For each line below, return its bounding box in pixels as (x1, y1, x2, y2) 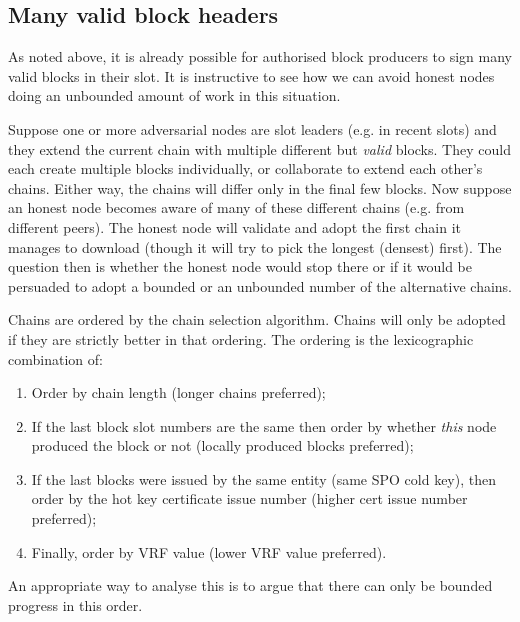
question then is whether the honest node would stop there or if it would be (8, 256, 472, 277)
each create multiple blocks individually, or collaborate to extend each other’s (8, 158, 483, 179)
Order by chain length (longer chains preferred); (31, 382, 326, 403)
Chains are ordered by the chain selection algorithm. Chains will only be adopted (8, 309, 506, 330)
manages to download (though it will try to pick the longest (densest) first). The (8, 236, 502, 257)
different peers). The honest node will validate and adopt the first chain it (8, 216, 462, 237)
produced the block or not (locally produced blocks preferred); (31, 435, 414, 456)
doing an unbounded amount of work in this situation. (8, 85, 341, 106)
